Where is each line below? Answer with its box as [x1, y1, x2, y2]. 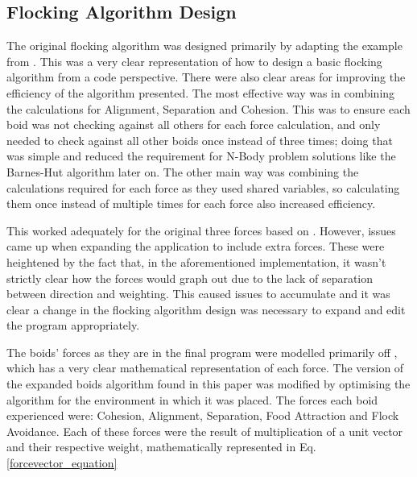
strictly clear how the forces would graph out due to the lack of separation [6, 269, 374, 286]
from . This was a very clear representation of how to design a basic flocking [6, 52, 382, 69]
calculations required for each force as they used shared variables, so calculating [6, 179, 400, 196]
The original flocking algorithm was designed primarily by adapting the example [6, 37, 403, 54]
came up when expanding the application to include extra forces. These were [6, 238, 385, 255]
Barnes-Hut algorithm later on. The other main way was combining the [6, 163, 359, 180]
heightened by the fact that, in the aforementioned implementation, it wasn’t [6, 253, 386, 270]
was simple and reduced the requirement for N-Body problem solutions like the [6, 147, 396, 164]
